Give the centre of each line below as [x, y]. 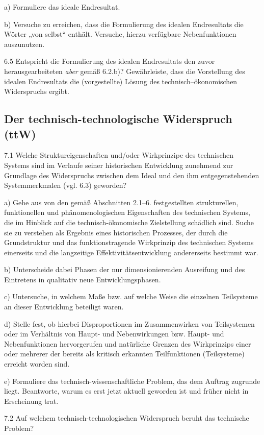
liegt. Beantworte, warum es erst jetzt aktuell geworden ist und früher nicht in [126, 391]
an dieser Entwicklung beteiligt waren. [64, 307]
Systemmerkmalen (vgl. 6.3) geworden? [65, 185]
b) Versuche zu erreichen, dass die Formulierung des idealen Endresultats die [124, 24]
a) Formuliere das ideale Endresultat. [62, 7]
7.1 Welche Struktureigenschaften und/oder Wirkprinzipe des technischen [119, 155]
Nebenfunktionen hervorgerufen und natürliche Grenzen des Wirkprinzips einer [128, 343]
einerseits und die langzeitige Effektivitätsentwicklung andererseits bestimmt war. [131, 252]
